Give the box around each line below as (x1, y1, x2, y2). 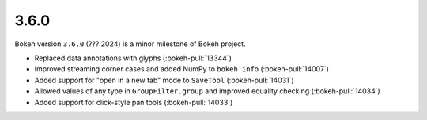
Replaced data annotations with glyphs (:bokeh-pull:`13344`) (34, 53, 232, 63)
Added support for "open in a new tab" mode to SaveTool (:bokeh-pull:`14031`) (34, 75, 294, 85)
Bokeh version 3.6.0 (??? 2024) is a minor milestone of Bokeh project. (14, 39, 246, 49)
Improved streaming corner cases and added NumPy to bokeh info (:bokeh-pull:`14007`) (34, 64, 330, 74)
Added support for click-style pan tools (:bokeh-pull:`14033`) (34, 97, 233, 107)
